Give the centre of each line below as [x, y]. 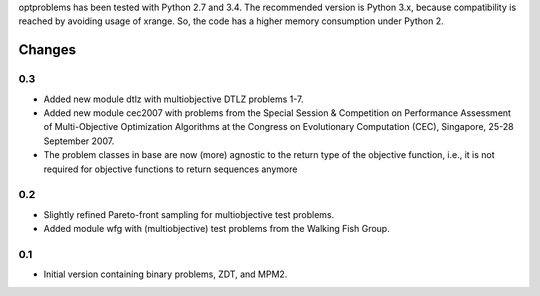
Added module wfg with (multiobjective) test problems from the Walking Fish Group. [216, 229]
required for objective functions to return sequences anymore [170, 169]
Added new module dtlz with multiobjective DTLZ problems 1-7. [173, 99]
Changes [47, 50]
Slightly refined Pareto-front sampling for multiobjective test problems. [189, 214]
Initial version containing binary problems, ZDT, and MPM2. [165, 274]
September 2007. [79, 141]
